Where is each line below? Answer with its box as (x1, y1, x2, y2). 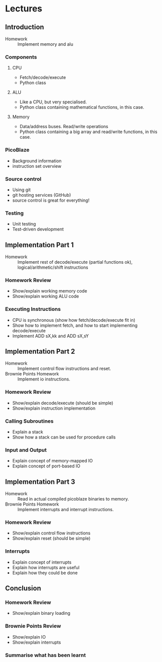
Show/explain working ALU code (12, 294, 79, 299)
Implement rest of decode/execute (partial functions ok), (17, 259, 133, 265)
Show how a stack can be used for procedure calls (12, 434, 116, 440)
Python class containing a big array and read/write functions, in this (19, 129, 158, 135)
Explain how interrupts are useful (12, 564, 80, 570)
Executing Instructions (5, 306, 61, 313)
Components (5, 53, 37, 60)
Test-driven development (12, 226, 64, 232)
